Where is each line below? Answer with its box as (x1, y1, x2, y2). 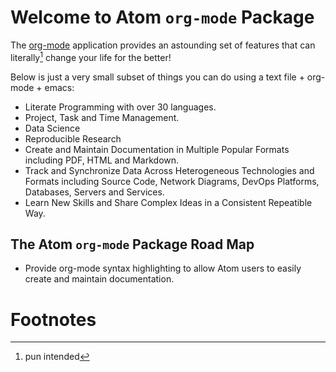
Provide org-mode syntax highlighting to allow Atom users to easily (24, 262, 302, 275)
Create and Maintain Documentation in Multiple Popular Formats (24, 143, 290, 155)
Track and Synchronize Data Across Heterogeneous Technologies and (24, 164, 315, 176)
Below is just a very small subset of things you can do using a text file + (10, 71, 305, 83)
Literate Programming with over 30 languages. (24, 101, 217, 113)
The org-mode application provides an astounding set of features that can (10, 39, 316, 51)
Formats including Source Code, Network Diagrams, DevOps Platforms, (24, 175, 320, 187)
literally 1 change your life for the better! (10, 49, 172, 63)
